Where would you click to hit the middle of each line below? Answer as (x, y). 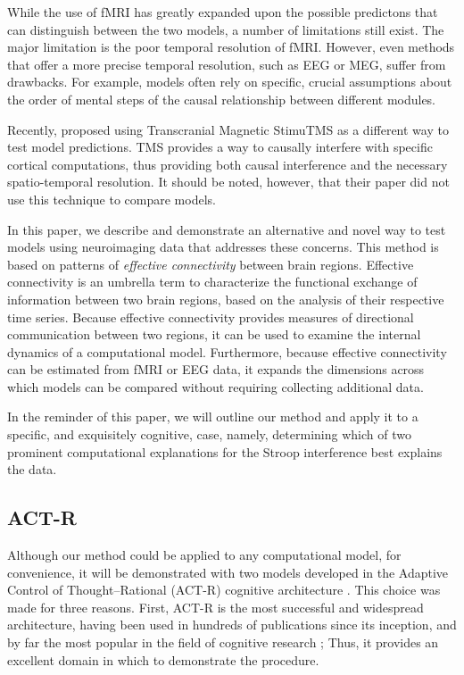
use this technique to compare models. (112, 199)
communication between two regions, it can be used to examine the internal (214, 334)
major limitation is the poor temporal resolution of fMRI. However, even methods (231, 47)
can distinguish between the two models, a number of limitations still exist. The (226, 29)
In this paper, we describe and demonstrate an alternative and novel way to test (227, 229)
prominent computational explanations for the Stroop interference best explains (225, 451)
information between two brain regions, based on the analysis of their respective (226, 299)
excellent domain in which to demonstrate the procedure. (163, 659)
